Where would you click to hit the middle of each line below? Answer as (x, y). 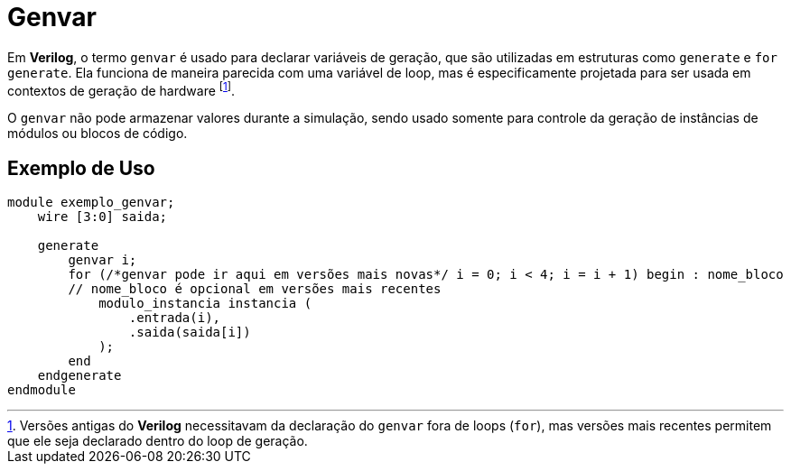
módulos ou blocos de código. (98, 134)
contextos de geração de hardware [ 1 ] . (121, 89)
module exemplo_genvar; (91, 203)
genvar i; (102, 260)
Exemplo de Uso (81, 168)
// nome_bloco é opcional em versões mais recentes (255, 289)
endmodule (42, 390)
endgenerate (79, 376)
